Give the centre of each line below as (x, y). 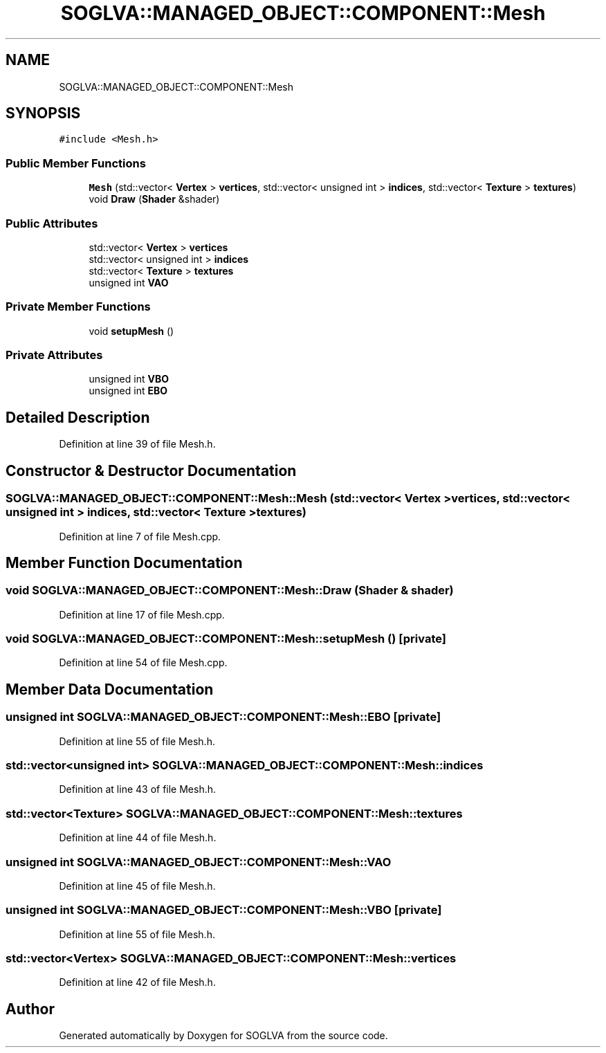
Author (30, 1009)
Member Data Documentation (110, 689)
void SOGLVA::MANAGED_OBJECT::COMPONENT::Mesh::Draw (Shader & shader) (230, 590)
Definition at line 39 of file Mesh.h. (137, 444)
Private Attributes (54, 355)
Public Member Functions (76, 163)
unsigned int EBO (128, 391)
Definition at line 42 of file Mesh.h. (137, 982)
